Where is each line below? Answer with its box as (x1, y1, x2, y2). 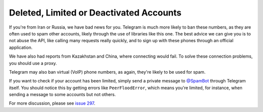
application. (9, 44, 33, 50)
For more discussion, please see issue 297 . (9, 100, 95, 106)
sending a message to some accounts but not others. (9, 92, 116, 97)
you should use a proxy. (9, 60, 57, 66)
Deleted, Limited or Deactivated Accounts (9, 7, 182, 18)
